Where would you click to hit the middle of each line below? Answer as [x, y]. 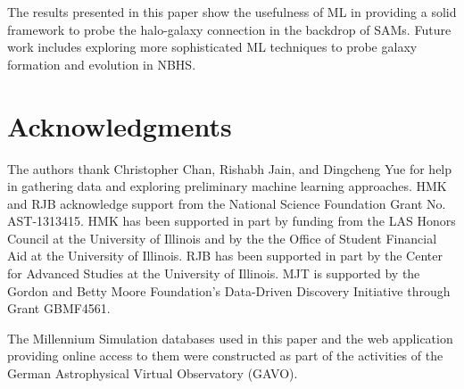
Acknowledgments [120, 125]
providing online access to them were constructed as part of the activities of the [225, 356]
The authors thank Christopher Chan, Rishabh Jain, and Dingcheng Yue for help [230, 168]
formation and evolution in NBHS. [102, 64]
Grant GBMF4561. [59, 308]
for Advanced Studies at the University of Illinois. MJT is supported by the [214, 273]
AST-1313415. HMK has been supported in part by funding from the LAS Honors [232, 221]
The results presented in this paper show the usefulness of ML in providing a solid [232, 12]
